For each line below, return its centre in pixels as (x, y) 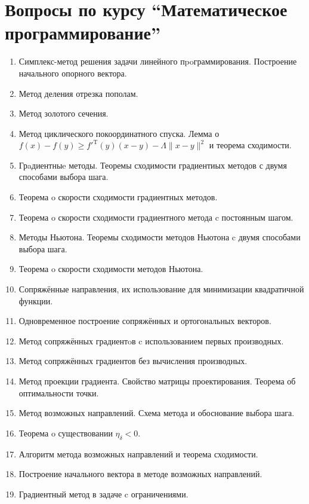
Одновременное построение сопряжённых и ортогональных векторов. (145, 321)
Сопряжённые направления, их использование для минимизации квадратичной (161, 289)
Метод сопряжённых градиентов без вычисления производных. (133, 361)
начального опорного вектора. (73, 73)
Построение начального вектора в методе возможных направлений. (140, 474)
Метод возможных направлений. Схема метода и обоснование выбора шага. (157, 413)
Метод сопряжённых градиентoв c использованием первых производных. (151, 340)
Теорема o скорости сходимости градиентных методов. (118, 197)
